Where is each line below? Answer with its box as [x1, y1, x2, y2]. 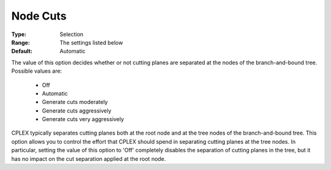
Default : [11, 48, 33, 55]
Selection [59, 31, 84, 38]
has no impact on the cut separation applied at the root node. [11, 155, 166, 162]
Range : [11, 39, 30, 46]
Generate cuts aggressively [42, 107, 112, 114]
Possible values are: [11, 67, 63, 75]
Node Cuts [11, 9, 67, 23]
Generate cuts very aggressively [42, 116, 124, 123]
